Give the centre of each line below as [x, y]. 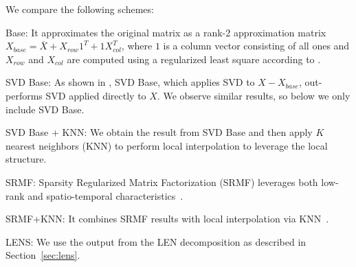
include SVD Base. [45, 109]
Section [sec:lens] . [43, 255]
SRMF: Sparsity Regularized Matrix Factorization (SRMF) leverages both [162, 182]
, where [137, 46]
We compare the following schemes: [80, 9]
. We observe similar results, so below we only [254, 95]
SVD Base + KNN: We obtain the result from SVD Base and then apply [159, 132]
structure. [26, 159]
